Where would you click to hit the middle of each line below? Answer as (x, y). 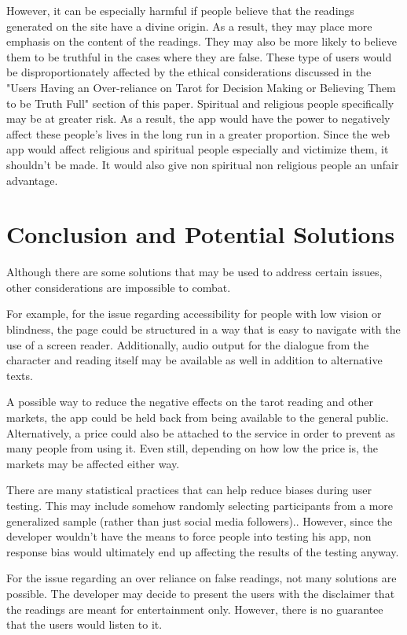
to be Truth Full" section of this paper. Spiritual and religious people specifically (200, 103)
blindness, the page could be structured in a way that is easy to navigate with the (203, 329)
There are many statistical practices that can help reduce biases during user (189, 490)
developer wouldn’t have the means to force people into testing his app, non (189, 536)
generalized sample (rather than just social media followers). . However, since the (200, 521)
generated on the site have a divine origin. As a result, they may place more (189, 26)
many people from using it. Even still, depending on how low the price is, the (192, 448)
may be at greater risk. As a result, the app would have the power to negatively (198, 118)
